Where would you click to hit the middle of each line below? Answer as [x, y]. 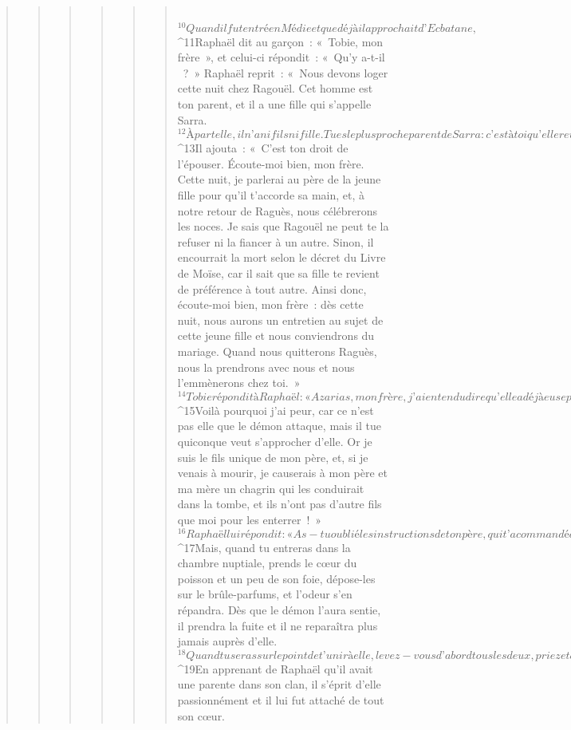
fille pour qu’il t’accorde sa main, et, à [271, 195]
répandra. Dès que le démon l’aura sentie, [279, 610]
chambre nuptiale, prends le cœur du [267, 563]
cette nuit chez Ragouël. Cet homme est [275, 88]
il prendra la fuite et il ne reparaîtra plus [278, 625]
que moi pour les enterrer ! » [250, 519]
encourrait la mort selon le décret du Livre [282, 257]
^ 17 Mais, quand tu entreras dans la [264, 547]
